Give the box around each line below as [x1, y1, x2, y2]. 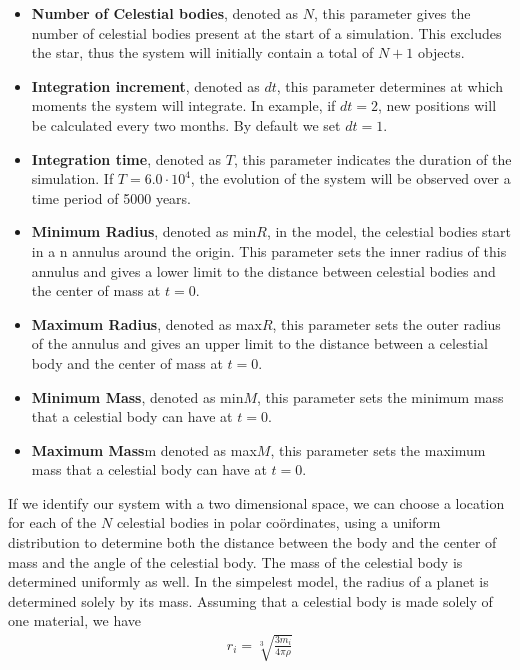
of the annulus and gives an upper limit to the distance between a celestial [31, 333, 488, 354]
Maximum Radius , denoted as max [31, 313, 262, 334]
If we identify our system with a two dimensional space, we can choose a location [8, 492, 505, 513]
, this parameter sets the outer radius [272, 313, 501, 334]
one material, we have [8, 610, 142, 631]
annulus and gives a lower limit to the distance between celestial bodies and [31, 260, 496, 281]
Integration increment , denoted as [31, 75, 260, 96]
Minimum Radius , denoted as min [31, 221, 257, 242]
